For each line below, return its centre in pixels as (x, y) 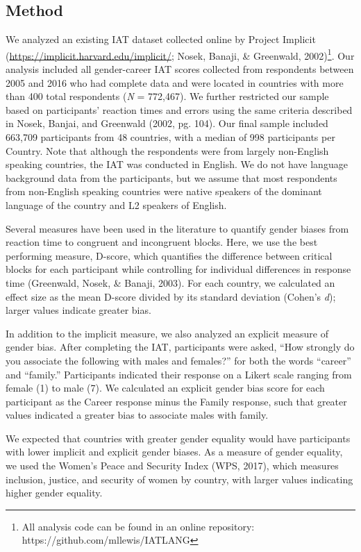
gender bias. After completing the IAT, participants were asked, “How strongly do (180, 347)
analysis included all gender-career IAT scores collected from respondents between (180, 69)
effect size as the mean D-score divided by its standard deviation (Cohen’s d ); (171, 296)
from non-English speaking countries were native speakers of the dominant (164, 191)
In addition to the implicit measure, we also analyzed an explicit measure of (167, 333)
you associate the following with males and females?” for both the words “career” (178, 360)
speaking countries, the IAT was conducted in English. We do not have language (177, 164)
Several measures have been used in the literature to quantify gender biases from (177, 228)
